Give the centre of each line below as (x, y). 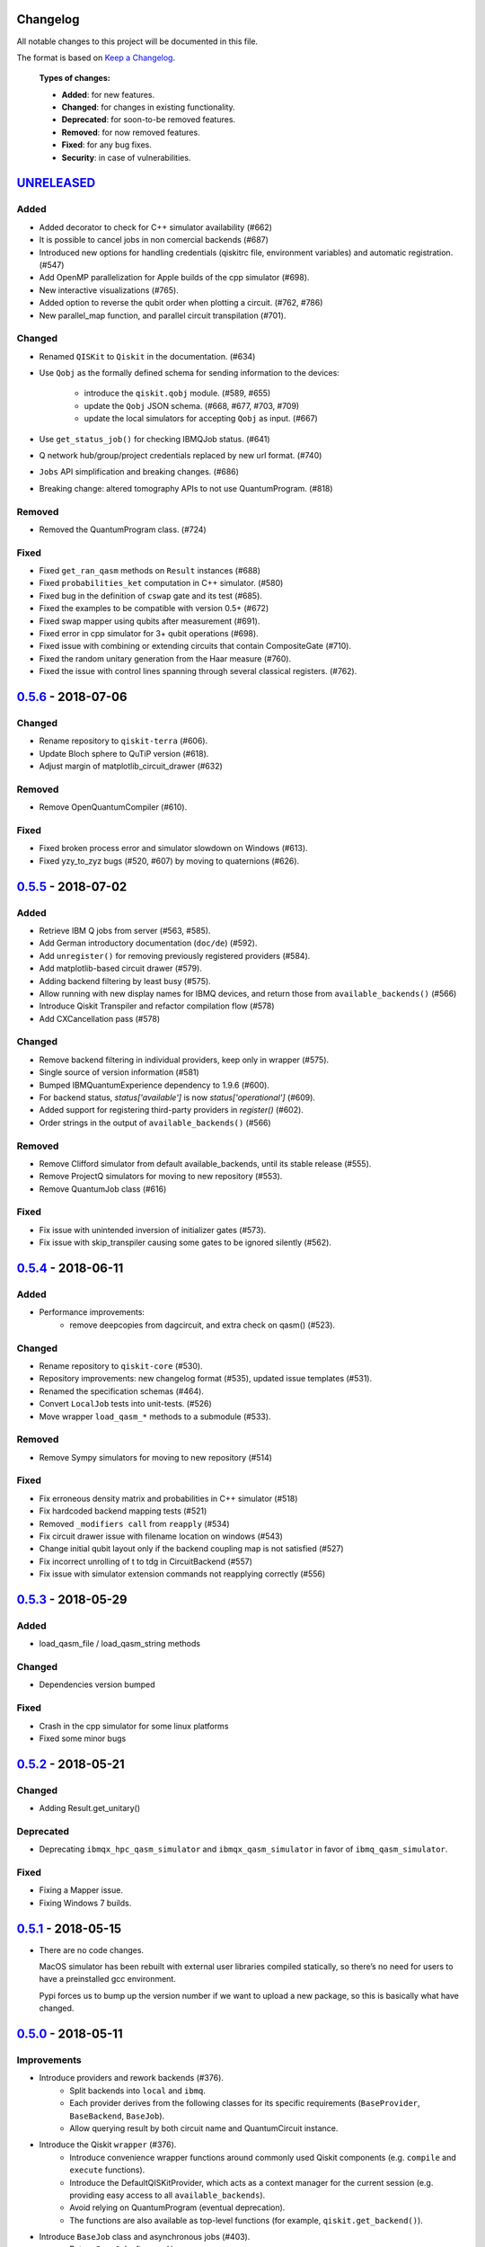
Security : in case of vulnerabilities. (126, 157)
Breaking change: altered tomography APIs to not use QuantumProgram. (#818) (186, 488)
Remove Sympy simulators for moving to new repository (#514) (156, 1457)
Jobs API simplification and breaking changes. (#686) (139, 472)
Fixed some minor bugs (83, 1738)
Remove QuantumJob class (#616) (103, 1189)
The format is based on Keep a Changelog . (96, 58)
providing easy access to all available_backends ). (168, 2195)
